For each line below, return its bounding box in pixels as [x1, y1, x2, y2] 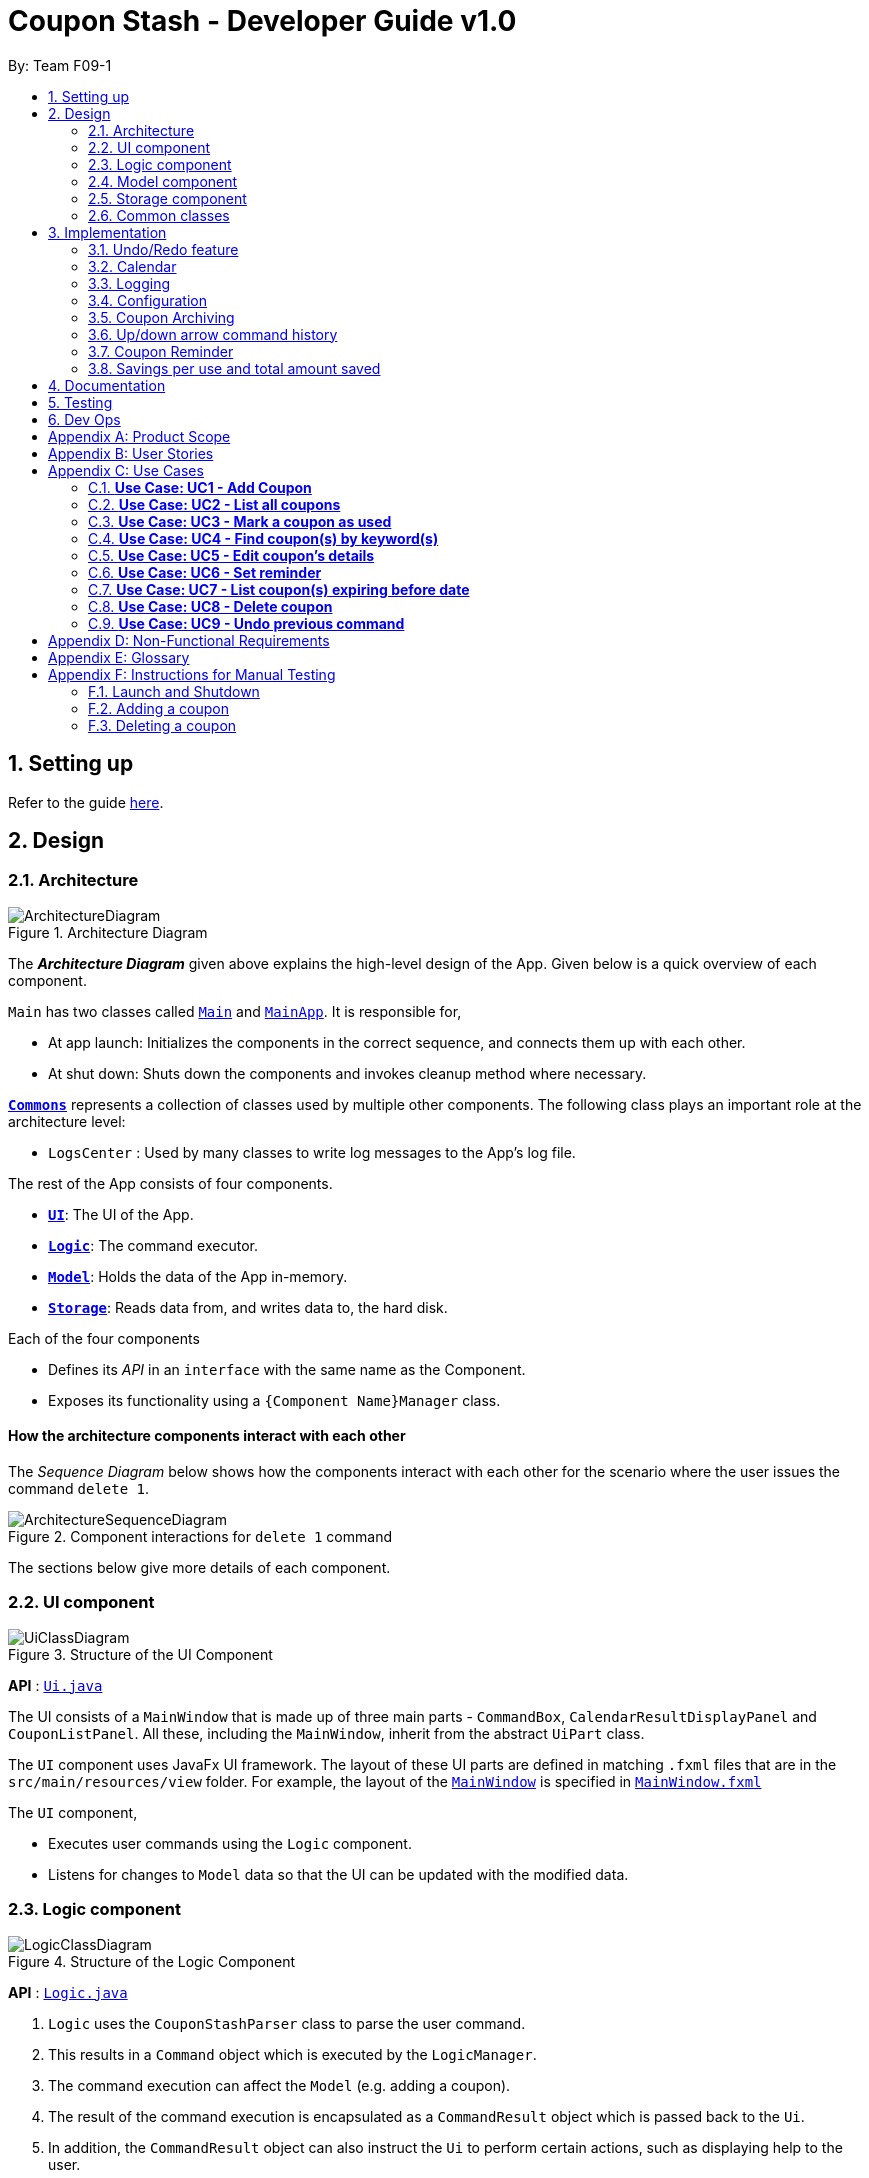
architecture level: [8, 1112, 126, 1130]
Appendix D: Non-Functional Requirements [48, 631, 330, 649]
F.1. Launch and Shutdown [88, 682, 260, 700]
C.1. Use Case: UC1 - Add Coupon [88, 478, 312, 496]
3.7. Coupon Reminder [88, 342, 234, 360]
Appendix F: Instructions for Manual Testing [48, 665, 336, 683]
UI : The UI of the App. [48, 1205, 194, 1223]
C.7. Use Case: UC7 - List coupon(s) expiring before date [88, 580, 470, 598]
